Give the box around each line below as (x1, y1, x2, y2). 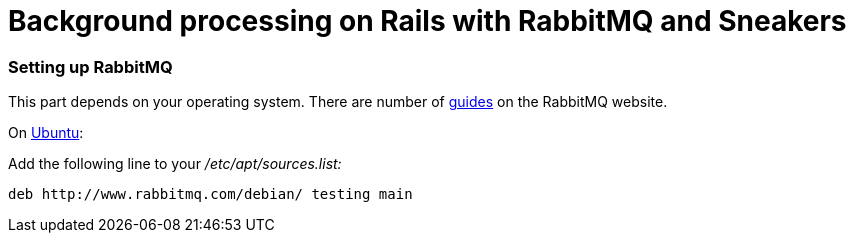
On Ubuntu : (8, 124, 84, 142)
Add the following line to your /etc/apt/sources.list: (8, 155, 342, 173)
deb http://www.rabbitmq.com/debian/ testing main (8, 186, 413, 203)
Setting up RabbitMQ (8, 56, 173, 77)
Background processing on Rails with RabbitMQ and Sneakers (8, 4, 847, 38)
